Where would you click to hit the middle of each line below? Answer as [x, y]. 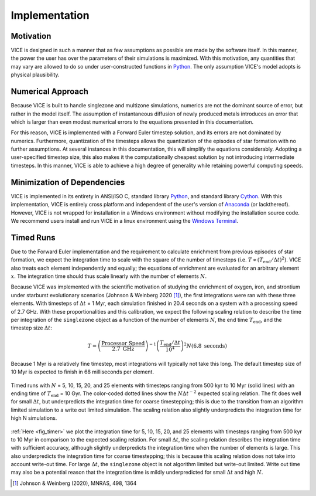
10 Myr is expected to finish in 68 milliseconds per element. [83, 372]
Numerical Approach [50, 92]
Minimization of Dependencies [68, 182]
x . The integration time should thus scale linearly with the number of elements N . [109, 276]
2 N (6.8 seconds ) [205, 345]
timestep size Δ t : [31, 328]
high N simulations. [34, 418]
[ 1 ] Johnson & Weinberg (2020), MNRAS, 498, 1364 [75, 483]
